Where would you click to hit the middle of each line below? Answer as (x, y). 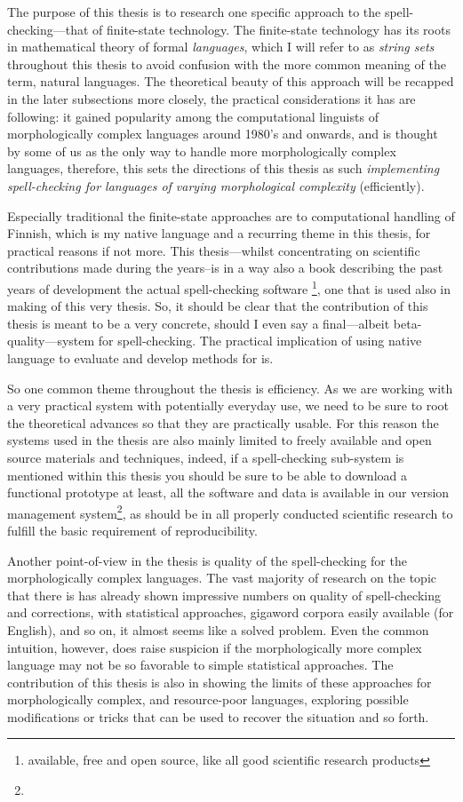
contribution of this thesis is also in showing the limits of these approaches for (220, 682)
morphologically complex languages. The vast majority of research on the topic (222, 578)
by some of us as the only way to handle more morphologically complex (202, 151)
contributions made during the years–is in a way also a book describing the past (225, 268)
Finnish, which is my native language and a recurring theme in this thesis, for (219, 233)
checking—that (48, 29)
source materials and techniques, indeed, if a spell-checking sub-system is (206, 457)
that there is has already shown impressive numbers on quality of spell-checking (224, 595)
